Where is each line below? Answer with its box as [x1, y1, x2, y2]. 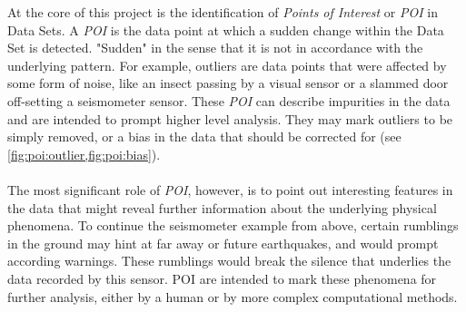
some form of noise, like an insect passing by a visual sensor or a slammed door [7, 73, 449, 93]
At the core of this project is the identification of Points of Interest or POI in [7, 3, 438, 21]
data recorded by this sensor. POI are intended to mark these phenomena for [7, 268, 437, 288]
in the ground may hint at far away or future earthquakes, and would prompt [7, 233, 439, 252]
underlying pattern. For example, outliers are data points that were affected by [7, 55, 447, 74]
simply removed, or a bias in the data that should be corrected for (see [7, 127, 402, 146]
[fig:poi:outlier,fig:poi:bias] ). [7, 144, 161, 163]
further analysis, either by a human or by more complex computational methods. [7, 287, 458, 306]
